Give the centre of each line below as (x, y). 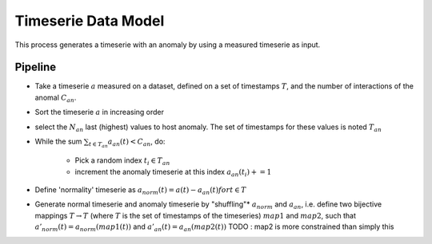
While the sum (58, 142)
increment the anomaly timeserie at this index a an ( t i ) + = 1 (173, 173)
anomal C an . (56, 98)
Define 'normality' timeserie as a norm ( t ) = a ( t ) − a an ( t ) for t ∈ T (141, 190)
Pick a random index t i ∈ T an (122, 161)
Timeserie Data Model (90, 21)
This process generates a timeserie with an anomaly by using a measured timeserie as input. (168, 45)
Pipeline (36, 67)
